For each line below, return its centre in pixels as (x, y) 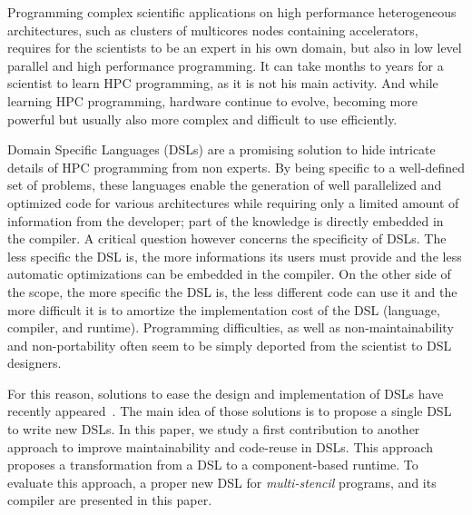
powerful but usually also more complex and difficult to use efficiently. (202, 119)
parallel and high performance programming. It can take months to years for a (226, 65)
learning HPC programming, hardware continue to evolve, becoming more (212, 100)
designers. (34, 363)
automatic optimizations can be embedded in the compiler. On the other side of (229, 274)
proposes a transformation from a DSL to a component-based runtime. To (213, 465)
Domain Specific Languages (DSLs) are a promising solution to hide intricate (221, 149)
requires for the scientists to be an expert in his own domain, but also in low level (235, 48)
